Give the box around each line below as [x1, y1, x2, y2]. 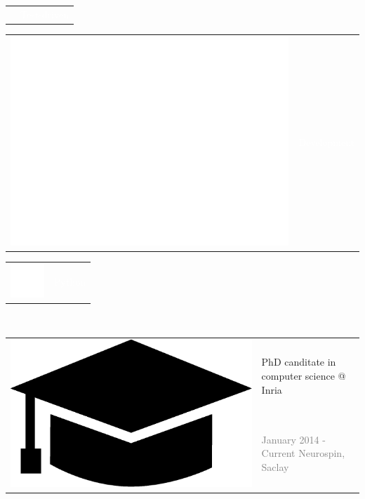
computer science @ [261, 368, 346, 382]
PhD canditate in [261, 354, 336, 369]
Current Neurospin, [261, 446, 345, 460]
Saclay [261, 459, 289, 474]
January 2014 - [261, 432, 326, 446]
